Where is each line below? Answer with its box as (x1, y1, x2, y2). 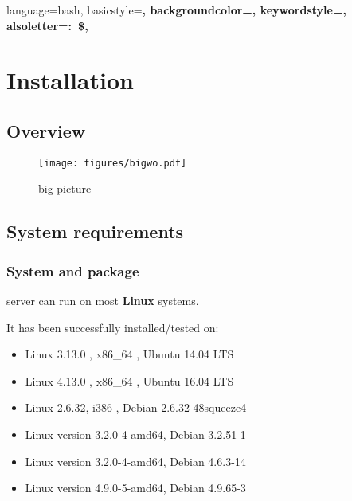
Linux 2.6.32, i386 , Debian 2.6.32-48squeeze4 (25, 399, 247, 416)
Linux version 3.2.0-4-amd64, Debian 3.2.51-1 (25, 425, 246, 442)
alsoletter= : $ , (6, 17, 88, 33)
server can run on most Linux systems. (6, 292, 199, 309)
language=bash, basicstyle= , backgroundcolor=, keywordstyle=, (6, 2, 346, 18)
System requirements (6, 219, 184, 244)
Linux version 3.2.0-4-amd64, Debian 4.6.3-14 (25, 452, 246, 469)
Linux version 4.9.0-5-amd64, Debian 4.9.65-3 (25, 479, 246, 496)
